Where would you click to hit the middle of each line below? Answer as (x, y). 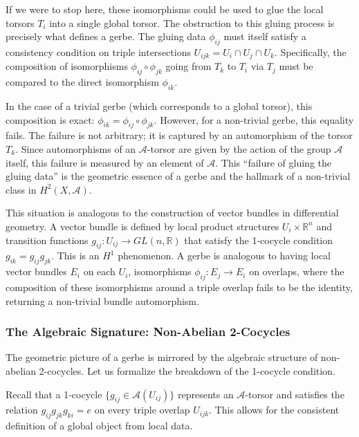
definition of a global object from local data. (99, 426)
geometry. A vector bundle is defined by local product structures (142, 226)
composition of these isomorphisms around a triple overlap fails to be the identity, (179, 287)
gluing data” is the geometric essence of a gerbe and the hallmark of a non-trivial (178, 176)
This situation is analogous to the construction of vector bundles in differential (172, 213)
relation (22, 410)
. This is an (75, 255)
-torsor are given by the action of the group (239, 149)
